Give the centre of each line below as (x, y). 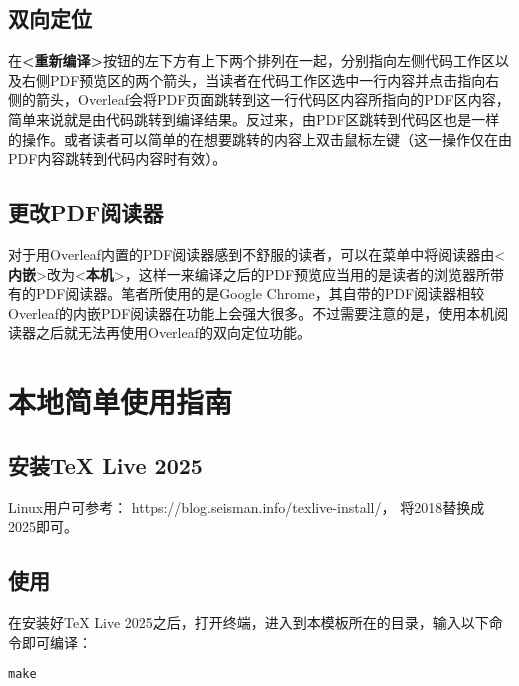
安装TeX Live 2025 (105, 464)
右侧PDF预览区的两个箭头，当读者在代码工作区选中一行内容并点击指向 (253, 79)
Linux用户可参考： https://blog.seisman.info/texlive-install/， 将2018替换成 (246, 506)
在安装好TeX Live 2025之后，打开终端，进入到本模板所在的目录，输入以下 (248, 621)
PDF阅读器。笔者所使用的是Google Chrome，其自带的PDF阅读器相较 (260, 293)
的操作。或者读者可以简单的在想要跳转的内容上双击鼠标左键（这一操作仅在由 (260, 138)
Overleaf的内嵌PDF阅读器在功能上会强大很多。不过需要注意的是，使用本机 (251, 312)
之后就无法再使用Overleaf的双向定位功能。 (173, 332)
